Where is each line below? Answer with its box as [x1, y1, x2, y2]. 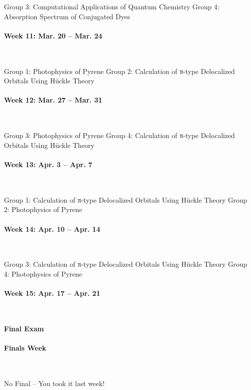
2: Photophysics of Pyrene [4, 204, 83, 214]
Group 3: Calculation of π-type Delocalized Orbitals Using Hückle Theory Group [4, 259, 248, 269]
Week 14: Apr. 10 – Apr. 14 [4, 223, 100, 234]
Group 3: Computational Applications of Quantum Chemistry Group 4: [4, 1, 220, 11]
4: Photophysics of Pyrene [4, 268, 83, 279]
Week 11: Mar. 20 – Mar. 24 [4, 30, 102, 40]
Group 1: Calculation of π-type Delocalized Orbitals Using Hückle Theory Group [4, 194, 248, 205]
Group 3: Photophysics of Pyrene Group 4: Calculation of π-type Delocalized [4, 130, 235, 141]
